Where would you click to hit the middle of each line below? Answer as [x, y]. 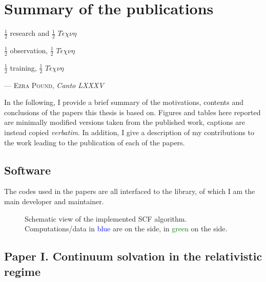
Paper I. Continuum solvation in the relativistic [133, 256]
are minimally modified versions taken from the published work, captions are [125, 122]
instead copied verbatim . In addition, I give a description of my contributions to [129, 132]
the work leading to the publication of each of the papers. [95, 142]
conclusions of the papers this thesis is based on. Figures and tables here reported [132, 112]
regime [22, 271]
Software [28, 170]
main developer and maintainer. [54, 201]
